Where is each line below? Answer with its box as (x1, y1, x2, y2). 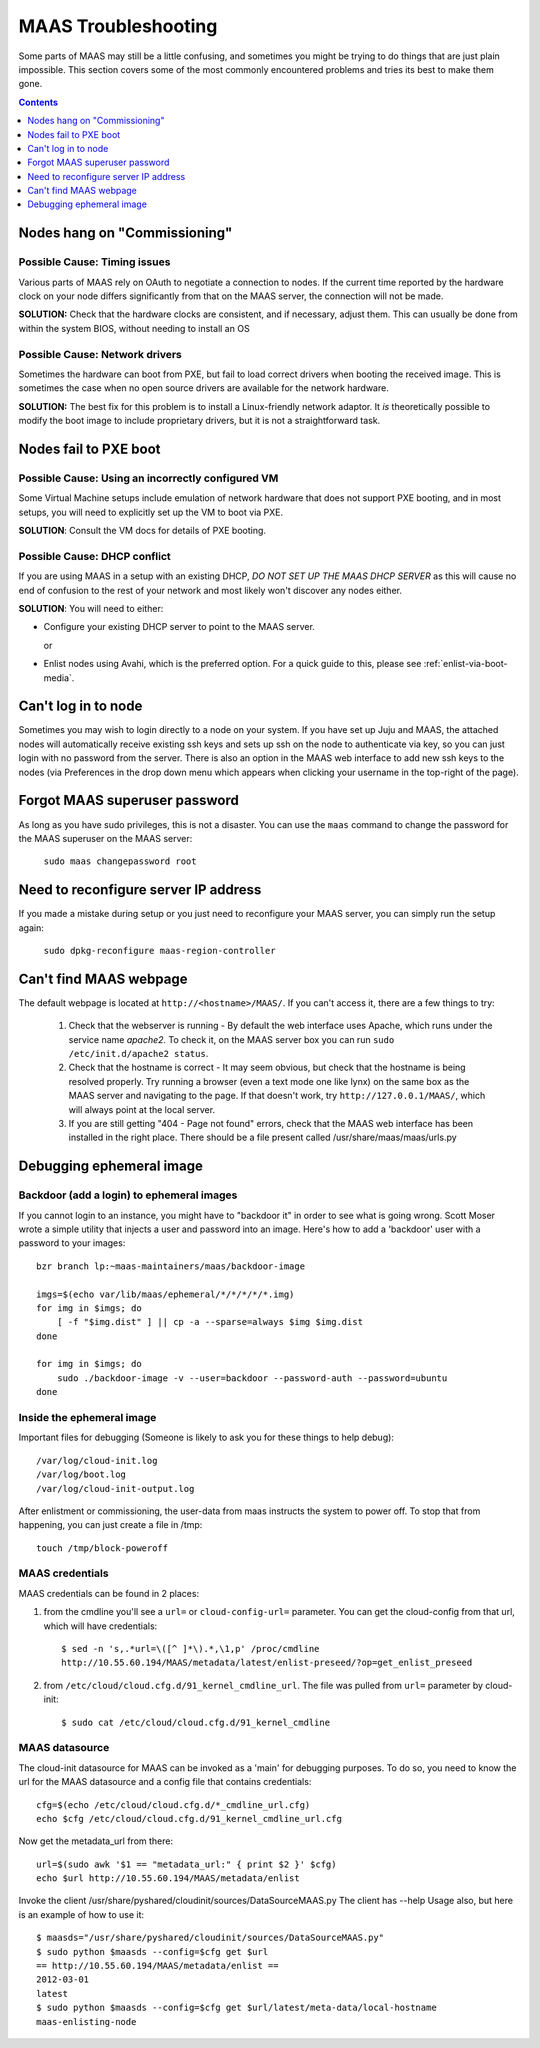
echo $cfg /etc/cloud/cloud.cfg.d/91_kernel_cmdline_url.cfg (36, 1813, 342, 1824)
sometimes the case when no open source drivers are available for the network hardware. (18, 382, 389, 394)
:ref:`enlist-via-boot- (423, 658, 508, 670)
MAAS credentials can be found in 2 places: (18, 1587, 200, 1599)
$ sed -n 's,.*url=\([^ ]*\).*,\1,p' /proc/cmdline (61, 1643, 320, 1655)
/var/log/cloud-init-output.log (36, 1483, 195, 1494)
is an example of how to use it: (18, 1908, 145, 1920)
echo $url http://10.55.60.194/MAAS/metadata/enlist (36, 1873, 300, 1884)
